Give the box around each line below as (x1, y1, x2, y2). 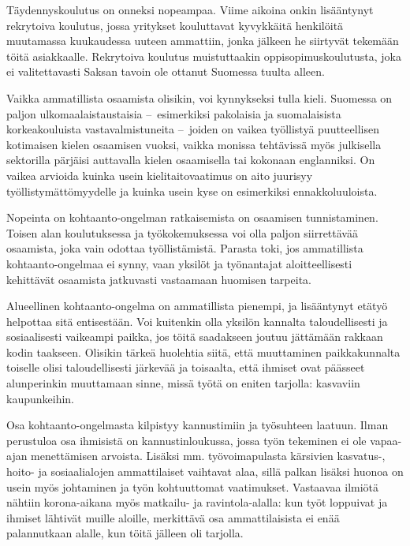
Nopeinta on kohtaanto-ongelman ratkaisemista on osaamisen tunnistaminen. (6, 209, 378, 226)
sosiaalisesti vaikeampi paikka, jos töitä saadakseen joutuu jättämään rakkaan (6, 328, 383, 345)
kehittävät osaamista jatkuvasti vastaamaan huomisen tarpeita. (6, 271, 311, 287)
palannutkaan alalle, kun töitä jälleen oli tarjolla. (6, 525, 244, 541)
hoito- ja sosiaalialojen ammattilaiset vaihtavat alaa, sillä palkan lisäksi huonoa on (6, 463, 404, 480)
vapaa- (370, 432, 402, 448)
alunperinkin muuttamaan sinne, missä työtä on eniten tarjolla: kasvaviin (6, 375, 360, 391)
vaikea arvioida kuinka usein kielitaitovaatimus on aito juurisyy (6, 166, 313, 183)
